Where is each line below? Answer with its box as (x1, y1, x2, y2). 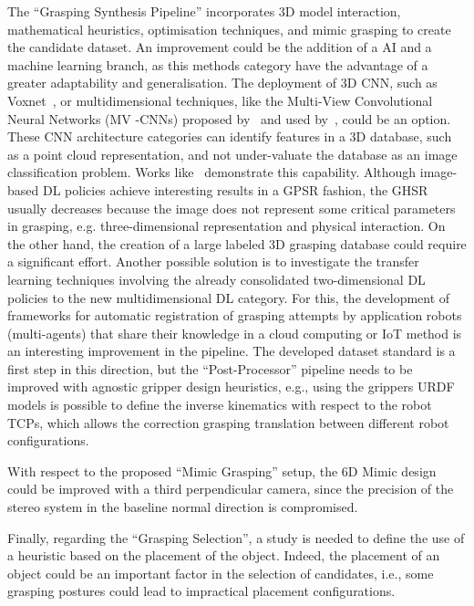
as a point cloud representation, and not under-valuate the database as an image (7, 144, 458, 163)
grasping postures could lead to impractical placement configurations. (7, 581, 396, 601)
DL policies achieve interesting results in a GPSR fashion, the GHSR (42, 180, 428, 199)
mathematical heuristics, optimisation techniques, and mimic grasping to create (7, 19, 451, 38)
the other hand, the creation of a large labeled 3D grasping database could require (7, 234, 467, 253)
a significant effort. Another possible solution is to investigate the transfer (7, 252, 419, 271)
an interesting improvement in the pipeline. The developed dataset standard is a (7, 341, 456, 360)
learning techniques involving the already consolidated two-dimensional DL (7, 269, 426, 288)
